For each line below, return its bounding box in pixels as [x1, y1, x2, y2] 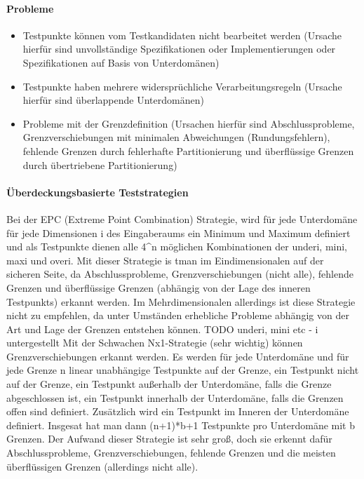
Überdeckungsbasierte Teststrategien [6, 184, 189, 199]
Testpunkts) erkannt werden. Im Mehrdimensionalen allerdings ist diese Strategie [6, 294, 356, 309]
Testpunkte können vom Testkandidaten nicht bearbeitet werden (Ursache [22, 27, 342, 42]
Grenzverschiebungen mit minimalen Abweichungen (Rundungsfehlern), [22, 130, 330, 144]
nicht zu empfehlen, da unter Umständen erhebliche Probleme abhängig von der [6, 308, 349, 323]
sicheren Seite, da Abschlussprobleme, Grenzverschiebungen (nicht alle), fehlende [6, 267, 353, 281]
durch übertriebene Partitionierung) [22, 157, 177, 172]
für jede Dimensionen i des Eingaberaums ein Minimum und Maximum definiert [6, 225, 351, 240]
